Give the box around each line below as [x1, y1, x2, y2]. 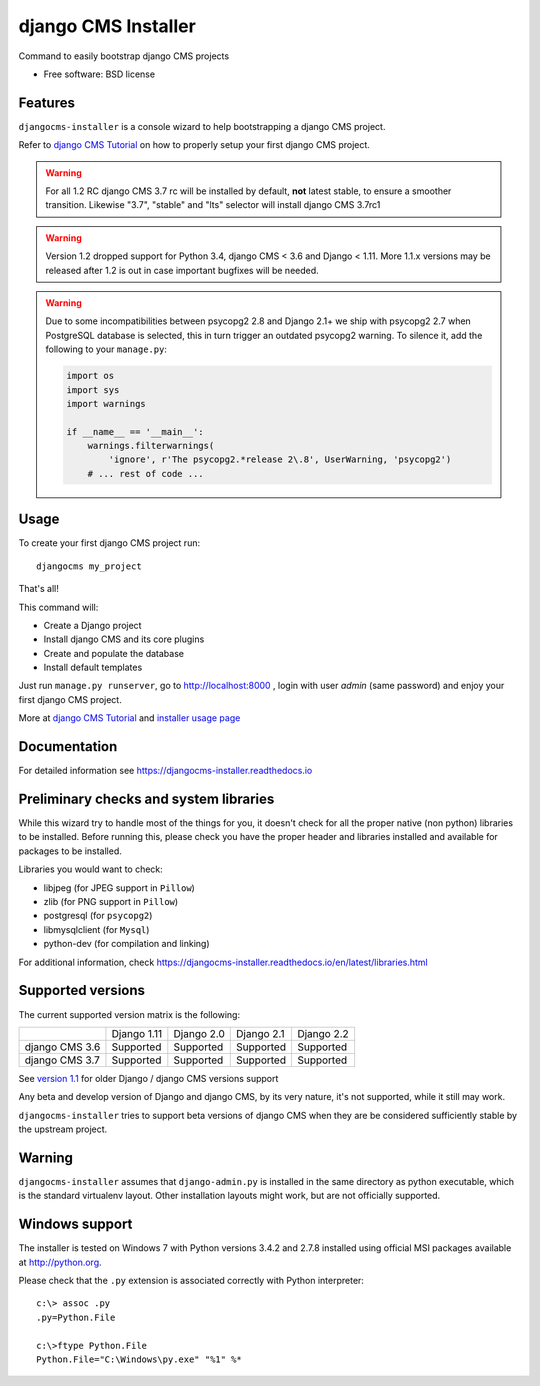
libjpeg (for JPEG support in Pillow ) [43, 881, 195, 894]
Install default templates [43, 661, 143, 674]
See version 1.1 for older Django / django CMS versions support [18, 1072, 279, 1084]
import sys [66, 384, 120, 395]
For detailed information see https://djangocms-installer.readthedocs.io [18, 765, 313, 777]
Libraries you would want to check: [18, 863, 164, 875]
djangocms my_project [36, 560, 142, 572]
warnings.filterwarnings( [87, 440, 215, 452]
